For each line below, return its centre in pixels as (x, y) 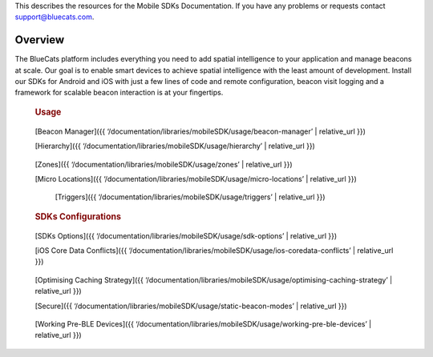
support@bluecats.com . (55, 17)
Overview (40, 40)
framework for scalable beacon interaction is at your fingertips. (119, 93)
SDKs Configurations (78, 216)
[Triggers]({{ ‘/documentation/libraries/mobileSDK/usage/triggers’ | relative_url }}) (190, 197)
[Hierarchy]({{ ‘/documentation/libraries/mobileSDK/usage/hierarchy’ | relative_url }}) (175, 146)
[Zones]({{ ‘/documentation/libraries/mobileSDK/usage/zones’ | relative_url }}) (164, 164)
